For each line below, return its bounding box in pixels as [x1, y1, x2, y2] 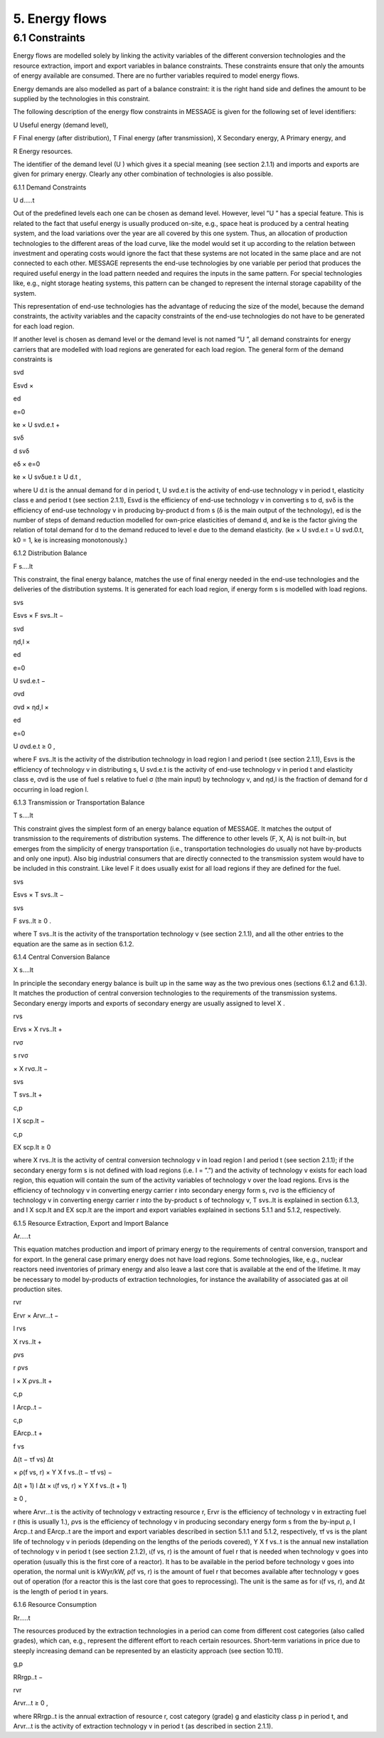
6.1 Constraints [13, 31, 85, 44]
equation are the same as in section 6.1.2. [13, 939, 134, 948]
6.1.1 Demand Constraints [13, 182, 87, 192]
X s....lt [13, 966, 34, 974]
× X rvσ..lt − [13, 1064, 48, 1072]
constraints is [13, 355, 53, 363]
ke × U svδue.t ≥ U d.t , [13, 472, 82, 481]
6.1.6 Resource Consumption [13, 1600, 97, 1609]
